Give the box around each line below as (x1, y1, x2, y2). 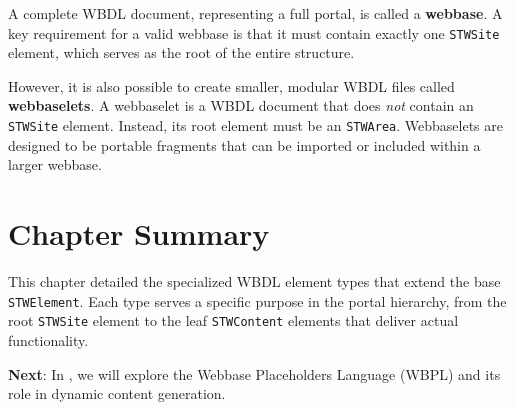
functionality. (8, 329, 89, 350)
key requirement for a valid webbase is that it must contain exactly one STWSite (8, 22, 500, 43)
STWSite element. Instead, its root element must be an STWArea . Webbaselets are (8, 115, 503, 136)
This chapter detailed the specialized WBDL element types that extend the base (8, 271, 501, 291)
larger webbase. (8, 154, 102, 175)
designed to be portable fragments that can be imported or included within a (8, 134, 481, 155)
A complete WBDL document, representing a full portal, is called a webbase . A (8, 3, 503, 23)
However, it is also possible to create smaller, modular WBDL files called (8, 75, 455, 96)
